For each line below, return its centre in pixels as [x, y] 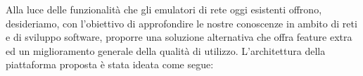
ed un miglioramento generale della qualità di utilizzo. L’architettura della [166, 50]
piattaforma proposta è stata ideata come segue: [110, 64]
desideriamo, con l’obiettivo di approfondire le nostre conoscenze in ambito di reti [181, 23]
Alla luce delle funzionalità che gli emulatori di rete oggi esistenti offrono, [164, 9]
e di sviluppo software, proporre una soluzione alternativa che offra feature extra [179, 37]
